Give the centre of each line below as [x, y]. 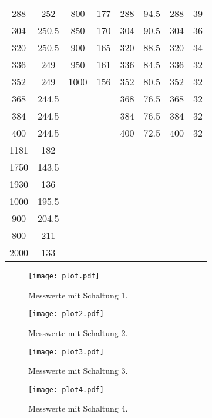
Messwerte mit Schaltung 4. [78, 408]
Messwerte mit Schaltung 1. [78, 295]
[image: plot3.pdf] [66, 352]
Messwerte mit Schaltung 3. [78, 371]
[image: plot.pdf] [64, 276]
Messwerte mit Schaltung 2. [78, 332]
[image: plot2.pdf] [66, 314]
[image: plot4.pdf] [66, 389]
